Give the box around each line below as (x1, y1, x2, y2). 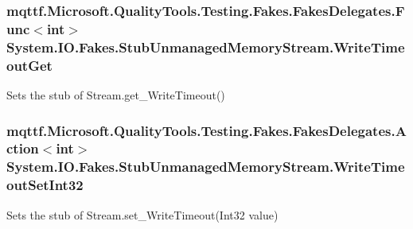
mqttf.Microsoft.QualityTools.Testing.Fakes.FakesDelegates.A (6, 120, 407, 140)
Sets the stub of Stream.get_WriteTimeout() (6, 86, 225, 103)
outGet (6, 55, 53, 75)
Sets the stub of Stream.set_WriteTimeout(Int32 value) (6, 206, 279, 223)
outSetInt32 (6, 175, 84, 195)
